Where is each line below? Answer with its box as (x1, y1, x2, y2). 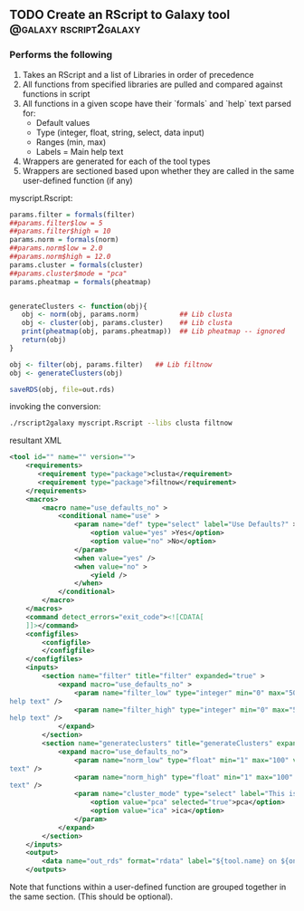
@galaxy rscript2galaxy (9, 22, 141, 37)
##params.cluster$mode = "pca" (9, 269, 128, 278)
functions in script (22, 88, 90, 99)
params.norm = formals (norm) (9, 235, 119, 245)
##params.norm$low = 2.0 (9, 244, 103, 253)
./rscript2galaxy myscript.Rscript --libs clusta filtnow (9, 418, 233, 428)
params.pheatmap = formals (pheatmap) (9, 277, 152, 286)
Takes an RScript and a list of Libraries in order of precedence (22, 69, 255, 80)
